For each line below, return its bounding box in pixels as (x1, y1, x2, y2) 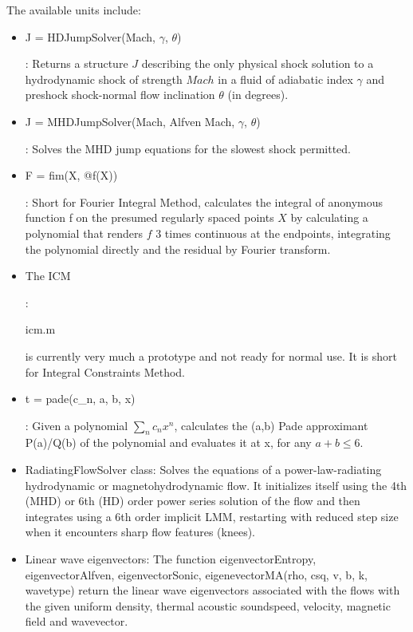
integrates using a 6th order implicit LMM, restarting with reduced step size (25, 508, 399, 524)
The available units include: (6, 2, 141, 18)
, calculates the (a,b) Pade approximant (174, 417, 368, 433)
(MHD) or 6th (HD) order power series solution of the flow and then (25, 492, 360, 509)
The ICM (25, 267, 71, 284)
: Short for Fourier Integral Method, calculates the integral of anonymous (25, 193, 383, 210)
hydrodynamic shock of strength (25, 70, 183, 87)
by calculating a (290, 209, 368, 226)
